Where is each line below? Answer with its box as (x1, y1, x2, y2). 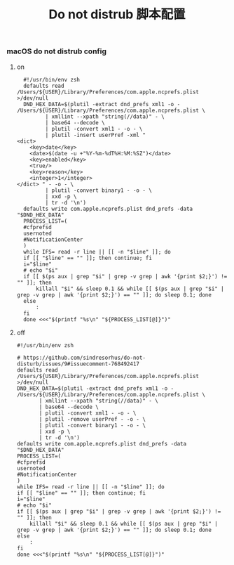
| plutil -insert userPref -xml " (45, 131, 146, 138)
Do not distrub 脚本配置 (48, 6, 186, 22)
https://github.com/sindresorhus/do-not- (23, 354, 146, 361)
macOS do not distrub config (6, 46, 106, 56)
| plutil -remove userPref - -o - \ (39, 415, 146, 422)
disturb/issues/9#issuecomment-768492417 (16, 360, 139, 368)
